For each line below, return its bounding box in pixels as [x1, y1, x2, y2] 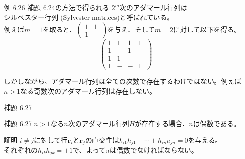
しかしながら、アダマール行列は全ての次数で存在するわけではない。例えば [4, 76, 241, 86]
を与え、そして [107, 24, 155, 34]
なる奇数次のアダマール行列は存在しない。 [20, 85, 156, 95]
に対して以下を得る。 [173, 24, 241, 34]
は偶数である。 [193, 118, 241, 128]
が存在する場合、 [135, 118, 189, 128]
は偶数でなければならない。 [109, 144, 198, 155]
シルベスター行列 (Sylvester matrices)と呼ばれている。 [4, 12, 174, 22]
